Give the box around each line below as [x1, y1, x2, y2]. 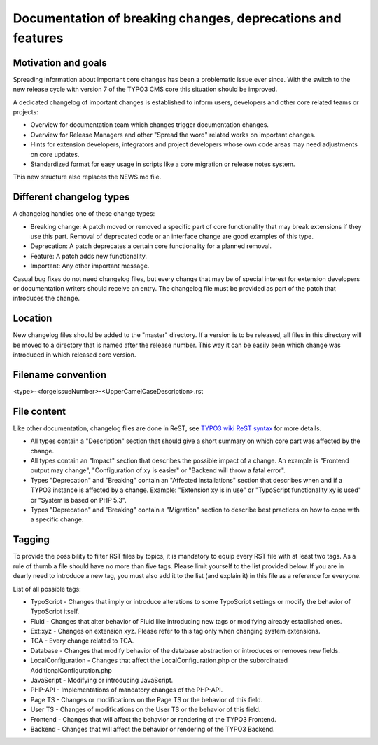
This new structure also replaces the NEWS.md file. [13, 172, 162, 182]
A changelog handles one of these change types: [13, 210, 155, 218]
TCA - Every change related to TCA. [30, 636, 134, 645]
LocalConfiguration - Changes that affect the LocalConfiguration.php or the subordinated [30, 656, 288, 665]
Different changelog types [13, 191, 130, 203]
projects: [13, 108, 38, 116]
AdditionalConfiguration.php [30, 666, 112, 674]
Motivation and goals [13, 57, 108, 69]
